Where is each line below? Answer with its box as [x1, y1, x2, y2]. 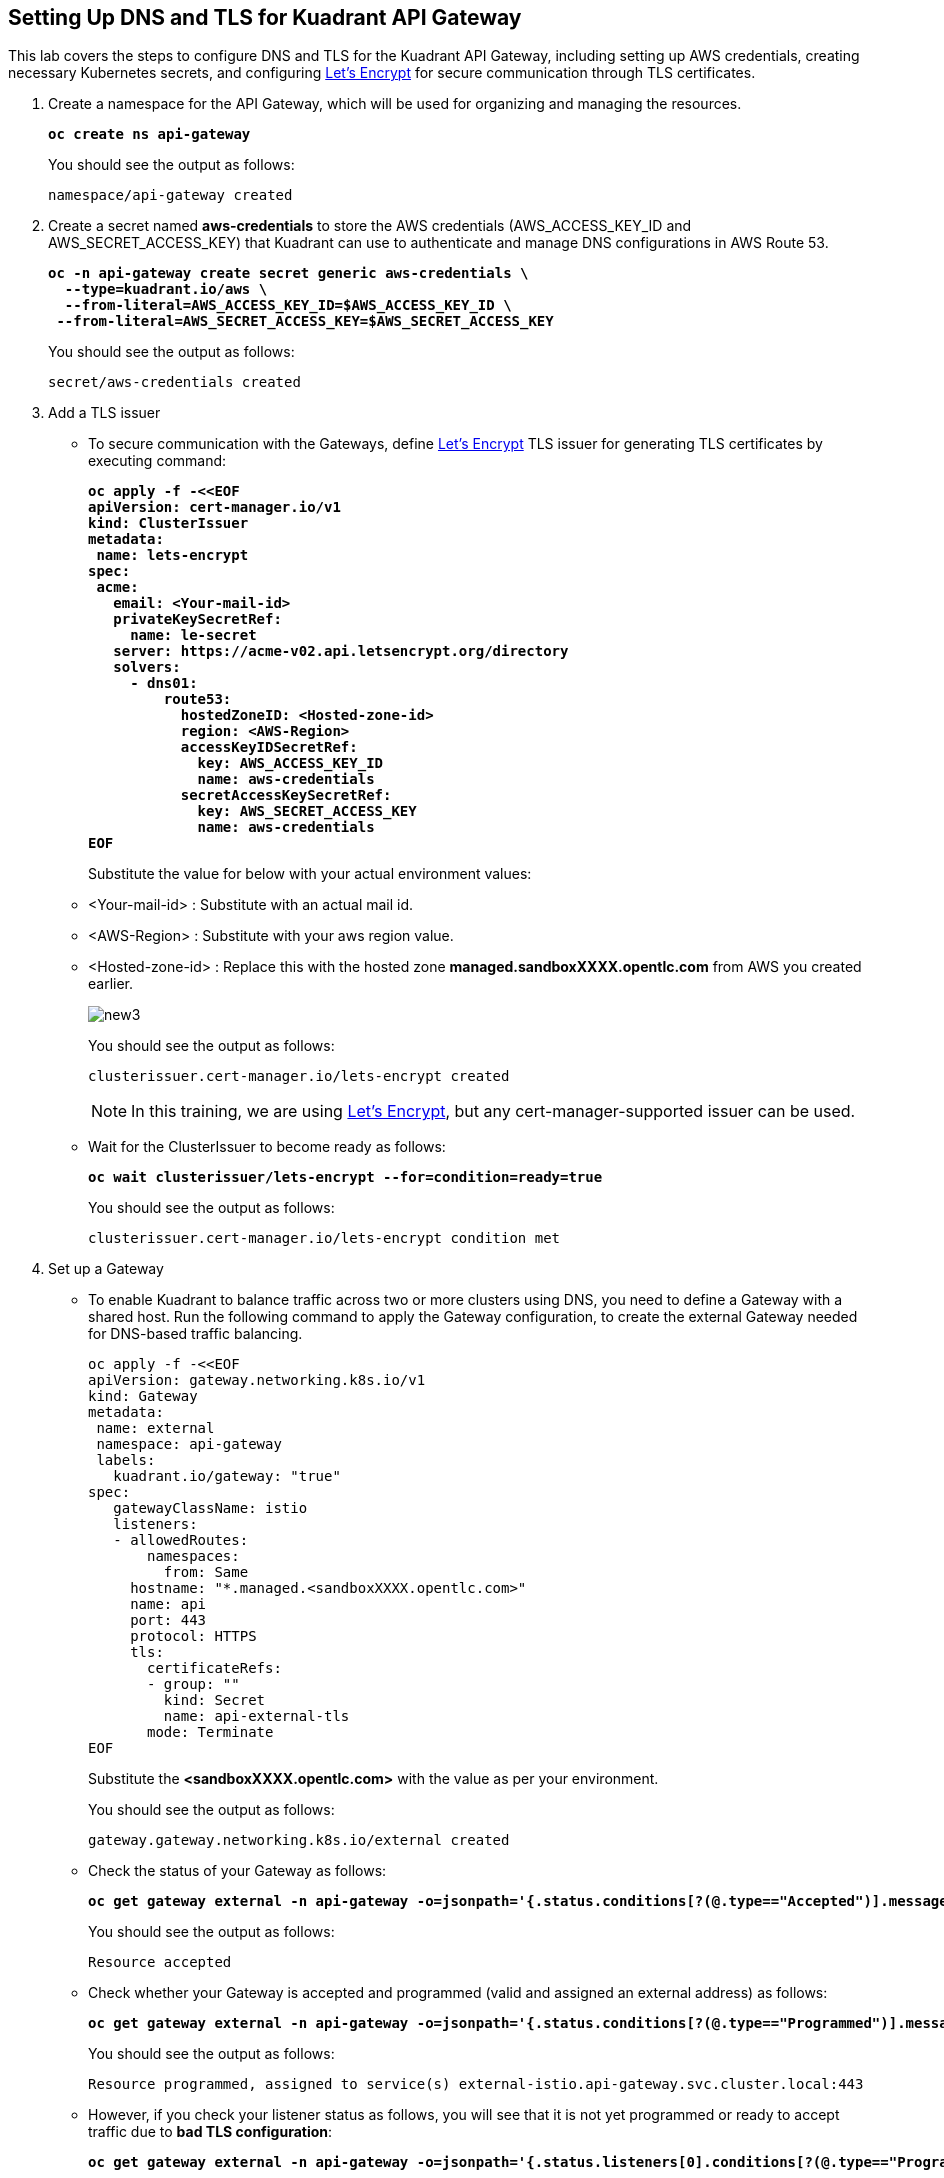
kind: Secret [163, 1692, 266, 1709]
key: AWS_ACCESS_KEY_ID [197, 755, 384, 772]
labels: [96, 1452, 156, 1469]
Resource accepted [88, 1954, 232, 1971]
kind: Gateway [88, 1388, 198, 1405]
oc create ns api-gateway [48, 126, 251, 143]
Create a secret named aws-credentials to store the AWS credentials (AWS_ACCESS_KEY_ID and [48, 217, 692, 235]
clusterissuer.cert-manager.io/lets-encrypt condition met [88, 1230, 561, 1247]
